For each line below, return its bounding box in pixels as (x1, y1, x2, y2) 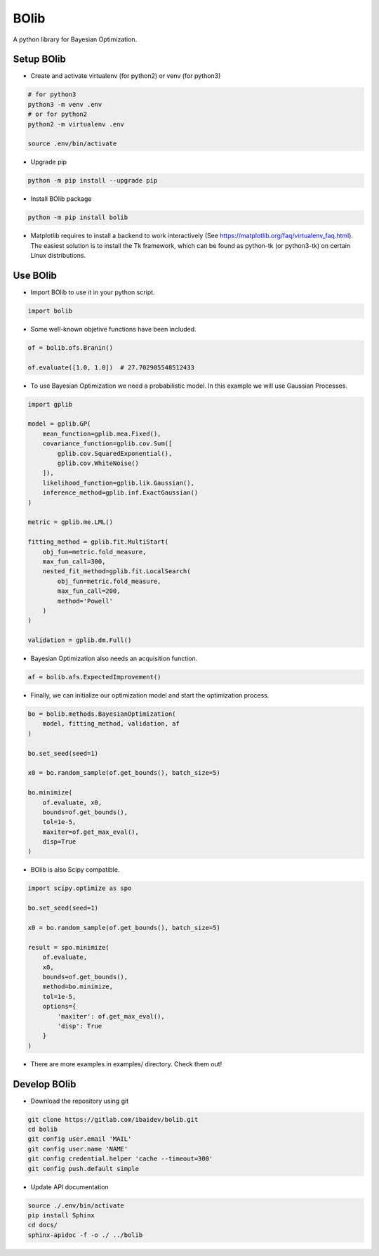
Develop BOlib (13, 1078, 77, 1090)
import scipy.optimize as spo (27, 884, 132, 892)
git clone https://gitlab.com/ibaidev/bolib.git (27, 1116, 199, 1123)
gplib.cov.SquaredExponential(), (57, 450, 173, 457)
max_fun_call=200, (57, 587, 121, 595)
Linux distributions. (30, 251, 86, 260)
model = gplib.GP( (27, 420, 91, 428)
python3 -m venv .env (27, 100, 102, 108)
